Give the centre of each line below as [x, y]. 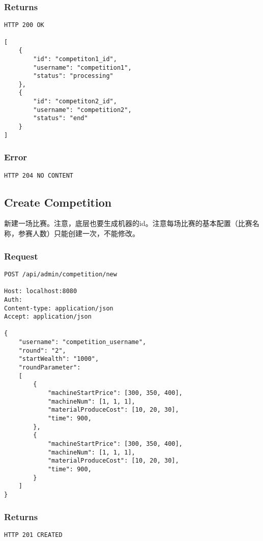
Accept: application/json [48, 317]
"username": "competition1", [82, 67]
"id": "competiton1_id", [75, 59]
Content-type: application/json [59, 308]
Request [21, 256]
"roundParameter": [50, 368]
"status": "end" [61, 118]
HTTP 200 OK [24, 25]
